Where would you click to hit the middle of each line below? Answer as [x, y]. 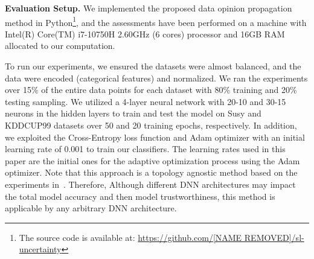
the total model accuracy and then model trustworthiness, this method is [140, 196]
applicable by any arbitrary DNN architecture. [91, 208]
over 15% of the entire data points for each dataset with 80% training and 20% [151, 90]
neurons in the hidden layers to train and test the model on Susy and [133, 113]
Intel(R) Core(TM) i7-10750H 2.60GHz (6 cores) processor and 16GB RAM [145, 34]
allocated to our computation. [60, 46]
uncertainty [40, 249]
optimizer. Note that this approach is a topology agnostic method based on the [151, 172]
